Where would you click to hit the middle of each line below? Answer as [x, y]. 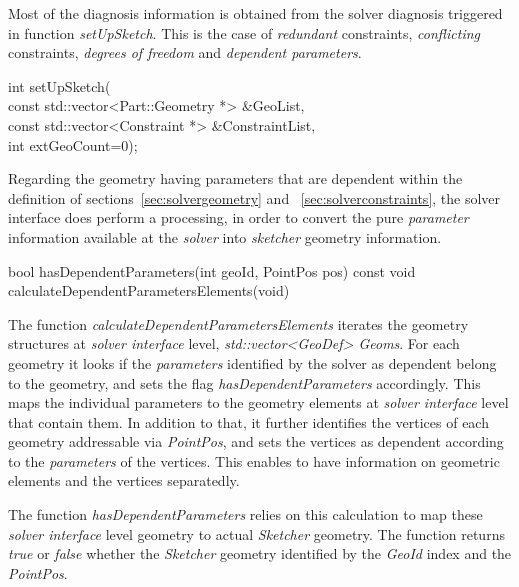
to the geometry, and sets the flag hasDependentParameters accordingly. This [244, 382]
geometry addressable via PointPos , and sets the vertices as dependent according [256, 441]
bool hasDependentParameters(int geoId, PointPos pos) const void [212, 270]
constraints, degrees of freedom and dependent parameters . [185, 52]
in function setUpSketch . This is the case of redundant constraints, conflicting [244, 32]
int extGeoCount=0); [73, 144]
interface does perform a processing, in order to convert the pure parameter [238, 217]
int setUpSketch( [59, 85]
